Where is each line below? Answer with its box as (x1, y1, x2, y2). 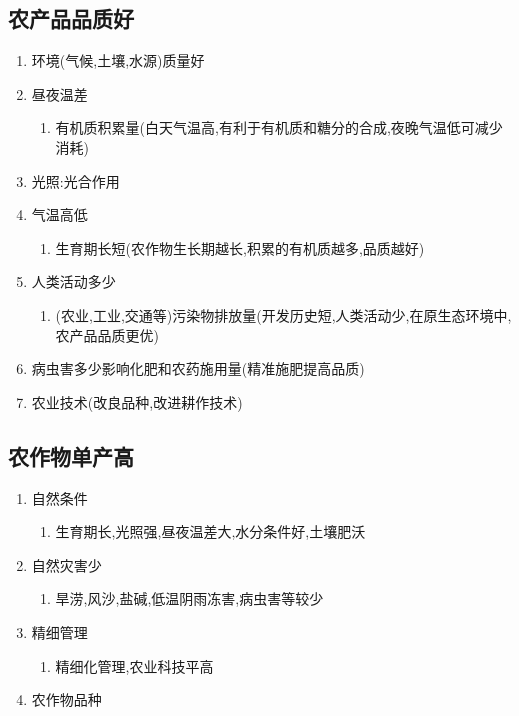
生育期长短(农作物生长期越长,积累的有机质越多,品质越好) (55, 237, 425, 258)
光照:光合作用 (31, 170, 120, 191)
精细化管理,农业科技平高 (55, 655, 214, 676)
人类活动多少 (31, 271, 116, 292)
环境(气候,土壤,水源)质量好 (31, 50, 205, 71)
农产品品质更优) (55, 324, 160, 345)
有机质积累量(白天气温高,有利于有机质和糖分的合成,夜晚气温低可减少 (55, 117, 503, 138)
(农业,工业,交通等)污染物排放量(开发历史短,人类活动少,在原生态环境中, (55, 304, 512, 325)
